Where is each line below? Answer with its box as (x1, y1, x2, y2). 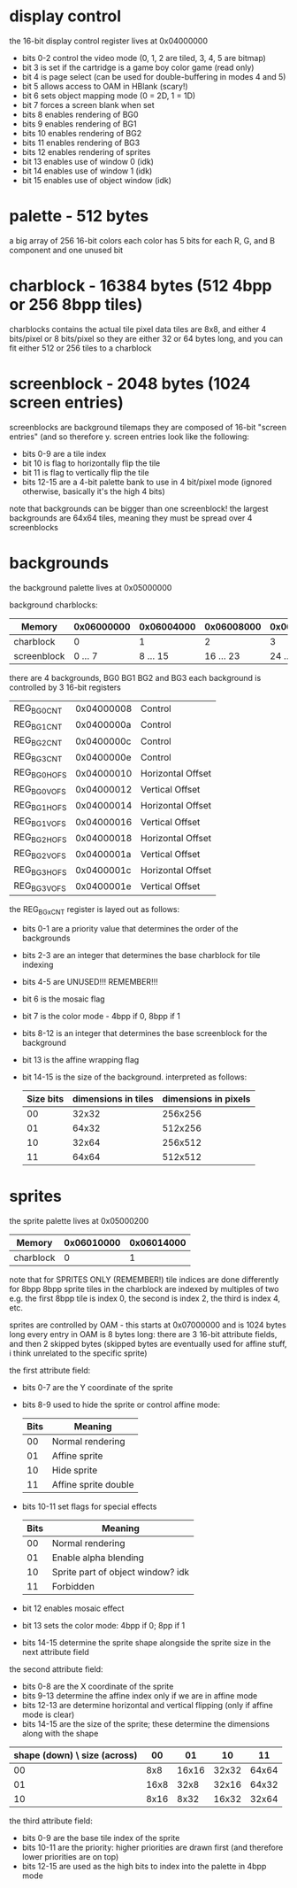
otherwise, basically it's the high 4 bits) (21, 485, 165, 497)
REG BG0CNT (13, 701, 63, 716)
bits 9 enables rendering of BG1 (21, 118, 137, 129)
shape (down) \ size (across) (13, 1749, 138, 1761)
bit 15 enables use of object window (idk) (21, 174, 172, 185)
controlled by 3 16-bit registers (9, 682, 121, 693)
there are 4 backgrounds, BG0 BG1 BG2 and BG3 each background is (9, 672, 262, 683)
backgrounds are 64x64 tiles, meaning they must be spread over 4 (9, 512, 253, 523)
